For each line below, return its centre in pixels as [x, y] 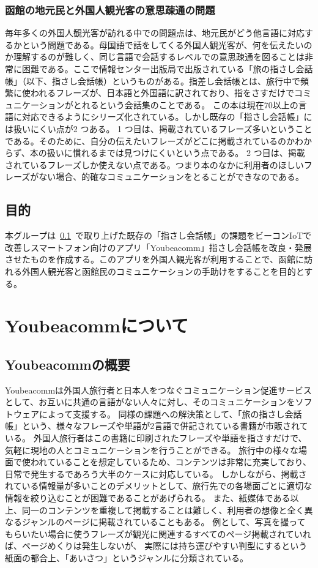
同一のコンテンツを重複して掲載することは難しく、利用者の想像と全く [163, 510]
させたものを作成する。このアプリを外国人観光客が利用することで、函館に [155, 259]
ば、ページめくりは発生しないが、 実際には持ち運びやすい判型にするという [156, 546]
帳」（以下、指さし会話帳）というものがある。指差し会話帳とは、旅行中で [153, 80]
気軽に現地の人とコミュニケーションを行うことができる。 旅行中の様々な [152, 450]
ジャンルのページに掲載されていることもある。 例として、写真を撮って [164, 522]
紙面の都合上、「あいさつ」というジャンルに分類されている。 [127, 558]
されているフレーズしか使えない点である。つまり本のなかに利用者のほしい [154, 164]
